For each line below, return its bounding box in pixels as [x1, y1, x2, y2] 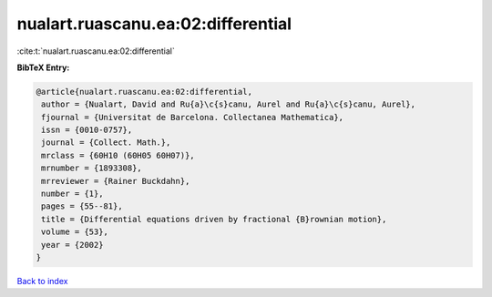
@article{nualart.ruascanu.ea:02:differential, [36, 87, 252, 97]
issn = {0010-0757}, [41, 125, 133, 136]
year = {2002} [41, 240, 104, 250]
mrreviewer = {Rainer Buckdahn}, [41, 176, 190, 186]
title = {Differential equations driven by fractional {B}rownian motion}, [41, 214, 387, 224]
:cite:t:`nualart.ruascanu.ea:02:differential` [16, 46, 175, 56]
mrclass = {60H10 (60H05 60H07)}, [41, 150, 195, 160]
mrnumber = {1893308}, [41, 163, 143, 173]
